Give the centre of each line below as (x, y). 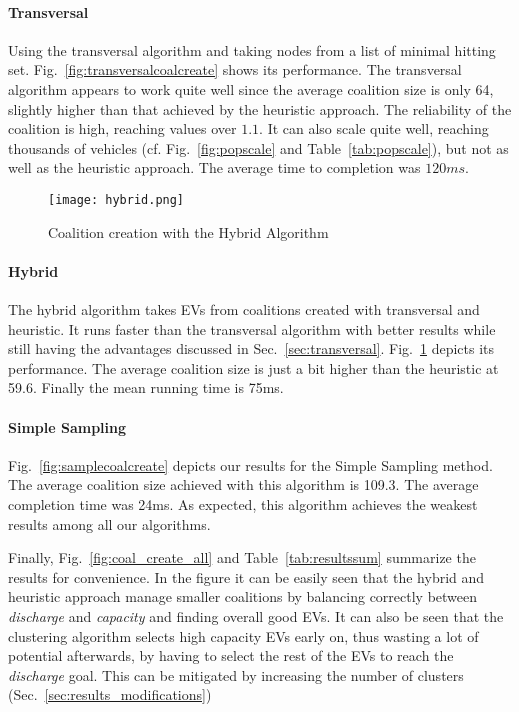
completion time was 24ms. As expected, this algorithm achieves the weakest (243, 503)
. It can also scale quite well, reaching (374, 128)
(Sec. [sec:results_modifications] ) (110, 694)
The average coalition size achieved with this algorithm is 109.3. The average (243, 484)
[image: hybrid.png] (116, 199)
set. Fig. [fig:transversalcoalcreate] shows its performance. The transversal (235, 69)
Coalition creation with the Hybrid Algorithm (188, 231)
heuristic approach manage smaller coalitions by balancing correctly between (243, 596)
